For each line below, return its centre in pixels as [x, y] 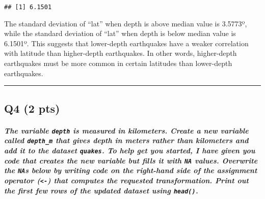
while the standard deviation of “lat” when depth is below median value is [120, 33]
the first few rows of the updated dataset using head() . [101, 190]
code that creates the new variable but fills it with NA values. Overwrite [131, 160]
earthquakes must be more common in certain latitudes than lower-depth [118, 63]
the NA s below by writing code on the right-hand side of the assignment [131, 170]
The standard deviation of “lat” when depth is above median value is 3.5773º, [126, 23]
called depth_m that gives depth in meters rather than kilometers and [126, 140]
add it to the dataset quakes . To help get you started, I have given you [130, 150]
